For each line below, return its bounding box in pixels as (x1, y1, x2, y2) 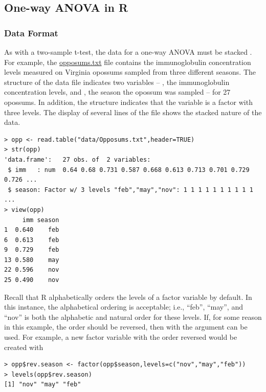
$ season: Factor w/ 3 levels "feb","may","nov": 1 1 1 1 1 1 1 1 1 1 (8, 186, 253, 193)
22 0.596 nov (4, 266, 59, 274)
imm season (22, 216, 59, 224)
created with (4, 341, 43, 352)
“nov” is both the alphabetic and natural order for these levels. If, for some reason (4, 311, 262, 322)
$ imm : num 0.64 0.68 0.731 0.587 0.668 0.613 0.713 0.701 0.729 (8, 166, 250, 173)
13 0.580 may (4, 256, 59, 264)
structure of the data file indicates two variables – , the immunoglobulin (4, 76, 230, 87)
